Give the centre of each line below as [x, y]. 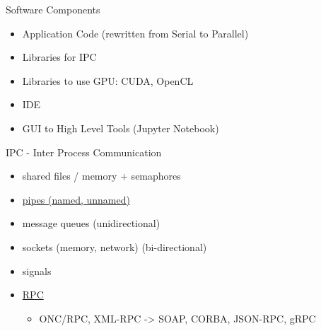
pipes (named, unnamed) [76, 199]
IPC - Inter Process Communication [84, 152]
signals [37, 271]
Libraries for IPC [59, 57]
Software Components [53, 9]
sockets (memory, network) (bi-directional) [115, 246]
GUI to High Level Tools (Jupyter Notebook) [121, 128]
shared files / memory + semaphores [101, 176]
